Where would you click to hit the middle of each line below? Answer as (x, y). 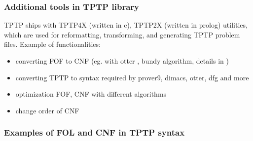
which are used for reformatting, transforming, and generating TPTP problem (122, 34)
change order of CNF (47, 110)
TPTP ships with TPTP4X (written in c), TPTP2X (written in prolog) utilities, (126, 25)
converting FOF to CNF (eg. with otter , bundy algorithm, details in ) (122, 61)
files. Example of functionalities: (52, 44)
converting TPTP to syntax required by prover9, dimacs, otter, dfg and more (132, 77)
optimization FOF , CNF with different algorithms (91, 94)
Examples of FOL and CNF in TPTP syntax (94, 132)
